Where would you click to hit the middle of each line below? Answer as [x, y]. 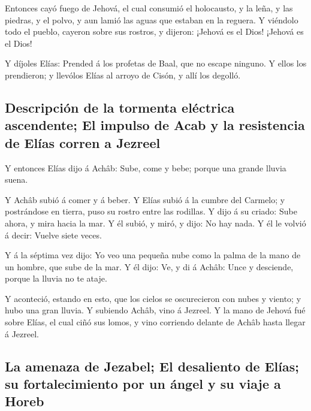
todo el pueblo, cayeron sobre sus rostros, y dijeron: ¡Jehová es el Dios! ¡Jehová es [154, 31]
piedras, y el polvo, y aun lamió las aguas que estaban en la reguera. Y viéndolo [152, 19]
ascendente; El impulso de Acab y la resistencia [155, 125]
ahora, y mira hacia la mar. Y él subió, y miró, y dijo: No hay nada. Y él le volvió [155, 223]
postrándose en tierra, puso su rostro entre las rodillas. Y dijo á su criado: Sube [151, 211]
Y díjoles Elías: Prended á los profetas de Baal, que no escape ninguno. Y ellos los [156, 63]
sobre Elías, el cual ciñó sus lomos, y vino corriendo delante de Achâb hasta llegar [155, 322]
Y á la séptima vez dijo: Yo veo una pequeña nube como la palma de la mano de [153, 255]
